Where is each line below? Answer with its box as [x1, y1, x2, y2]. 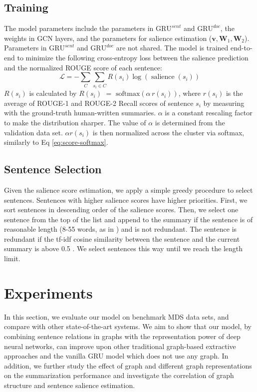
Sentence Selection [4, 161, 102, 177]
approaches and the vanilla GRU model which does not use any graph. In [4, 351, 229, 361]
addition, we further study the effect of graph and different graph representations [4, 360, 252, 371]
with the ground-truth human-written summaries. [4, 107, 156, 118]
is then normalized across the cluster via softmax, [92, 127, 245, 137]
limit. [4, 253, 20, 264]
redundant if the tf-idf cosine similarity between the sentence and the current [4, 233, 240, 244]
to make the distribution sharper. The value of [4, 117, 146, 127]
